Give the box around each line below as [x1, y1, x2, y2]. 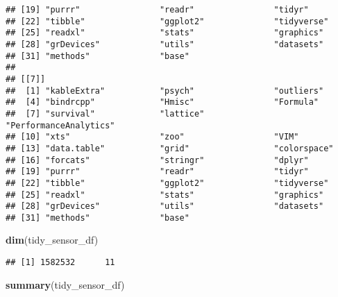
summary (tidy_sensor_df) [6, 277, 125, 291]
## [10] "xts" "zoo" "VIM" [6, 132, 299, 142]
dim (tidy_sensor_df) [6, 232, 99, 247]
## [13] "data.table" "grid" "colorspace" [6, 143, 334, 153]
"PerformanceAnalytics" [6, 120, 115, 130]
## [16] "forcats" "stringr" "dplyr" [6, 155, 309, 165]
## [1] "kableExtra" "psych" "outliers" [6, 85, 324, 96]
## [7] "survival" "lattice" [6, 108, 205, 119]
